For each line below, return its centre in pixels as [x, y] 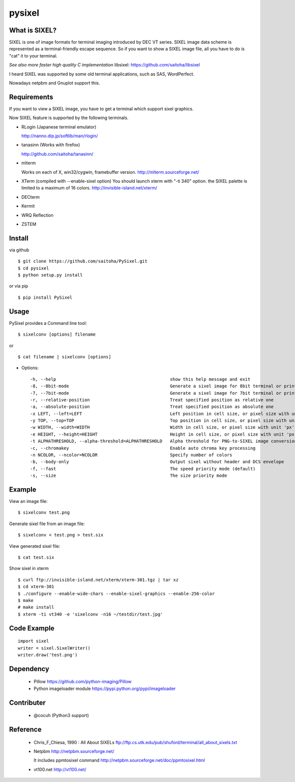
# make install [36, 607]
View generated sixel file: [35, 546]
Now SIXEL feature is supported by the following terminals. [69, 118]
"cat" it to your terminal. [33, 56]
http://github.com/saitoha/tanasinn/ [57, 154]
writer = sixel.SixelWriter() [54, 648]
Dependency [29, 669]
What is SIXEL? [33, 30]
